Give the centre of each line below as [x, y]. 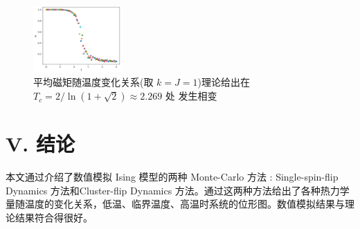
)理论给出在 [224, 82]
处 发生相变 [191, 96]
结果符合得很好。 [54, 217]
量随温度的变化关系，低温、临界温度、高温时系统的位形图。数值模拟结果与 [175, 204]
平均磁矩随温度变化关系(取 [93, 82]
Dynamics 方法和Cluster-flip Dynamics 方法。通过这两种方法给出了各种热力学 [178, 190]
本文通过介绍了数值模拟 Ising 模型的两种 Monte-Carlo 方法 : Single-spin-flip [172, 177]
